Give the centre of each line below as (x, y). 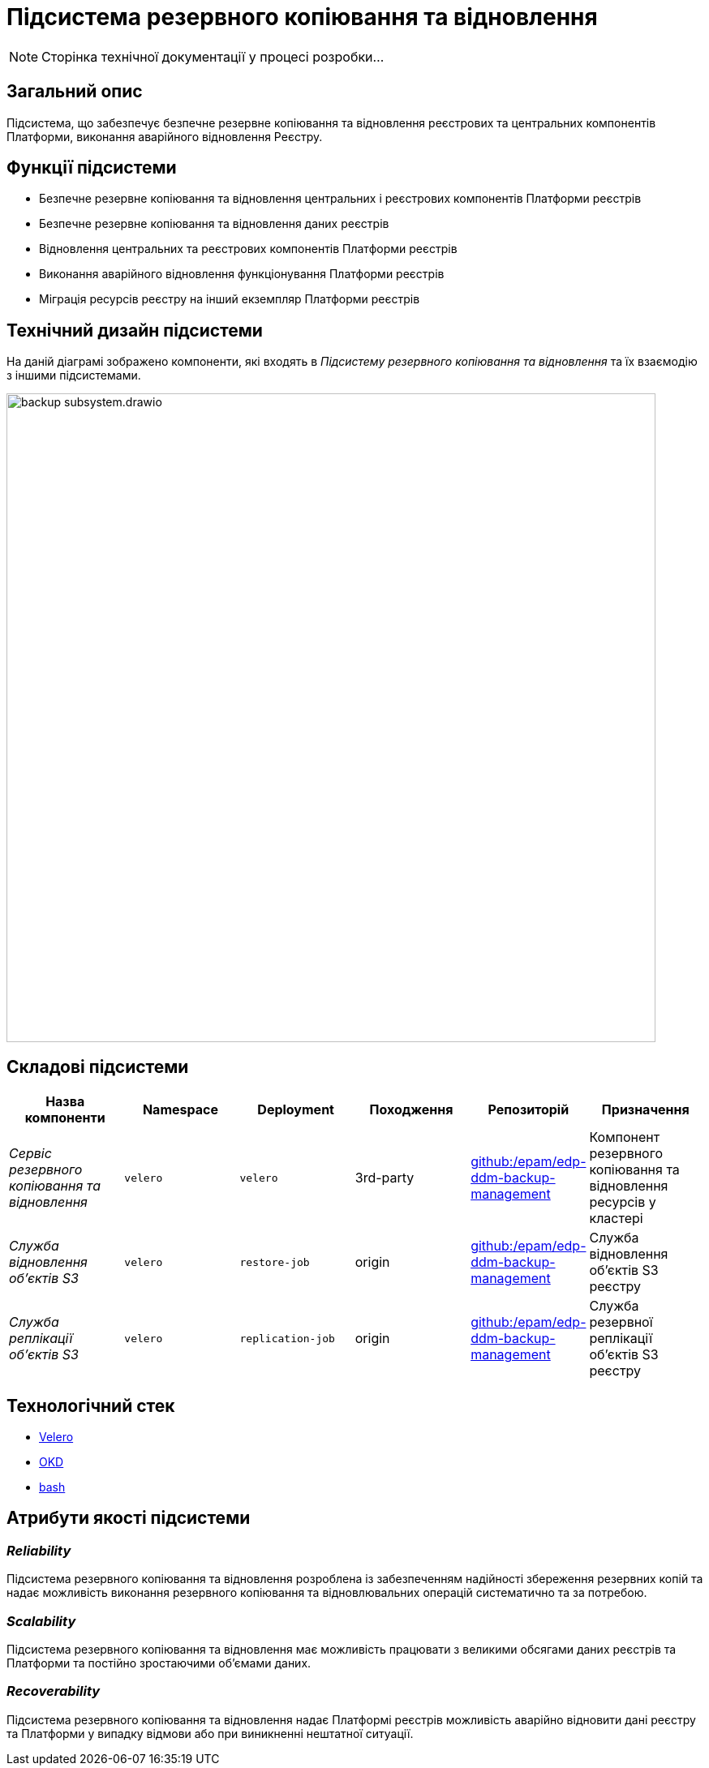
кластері (616, 1219)
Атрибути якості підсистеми (129, 1518)
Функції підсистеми (92, 168)
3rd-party (385, 1178)
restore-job (275, 1262)
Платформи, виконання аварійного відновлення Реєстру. (165, 136)
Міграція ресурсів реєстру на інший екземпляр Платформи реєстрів (230, 299)
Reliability (39, 1550)
